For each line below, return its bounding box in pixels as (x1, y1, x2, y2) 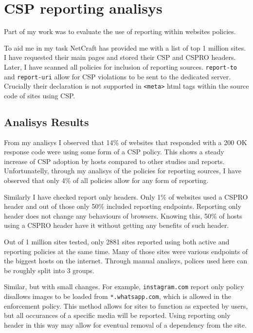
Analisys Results (4, 114, 89, 129)
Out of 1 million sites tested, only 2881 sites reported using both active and (4, 237, 230, 247)
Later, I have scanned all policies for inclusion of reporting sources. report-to (4, 61, 237, 72)
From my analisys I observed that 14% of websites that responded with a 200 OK (4, 137, 247, 147)
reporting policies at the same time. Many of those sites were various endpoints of (4, 246, 248, 256)
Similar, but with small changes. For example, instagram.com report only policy (4, 281, 244, 292)
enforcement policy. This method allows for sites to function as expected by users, (4, 300, 248, 311)
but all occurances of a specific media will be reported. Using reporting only (4, 310, 231, 320)
